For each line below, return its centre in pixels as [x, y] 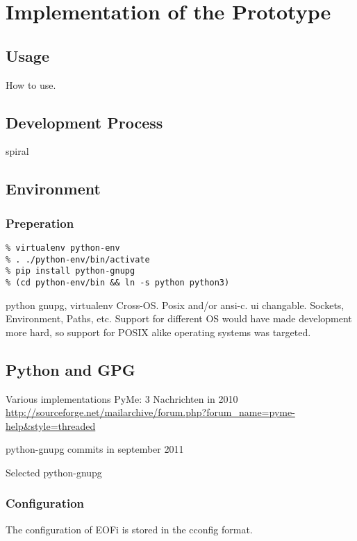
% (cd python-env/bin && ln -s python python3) [118, 282]
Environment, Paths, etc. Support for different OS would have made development [179, 318]
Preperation [40, 223]
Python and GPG [70, 369]
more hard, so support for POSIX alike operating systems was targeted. [158, 332]
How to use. [31, 84]
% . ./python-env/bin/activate [78, 259]
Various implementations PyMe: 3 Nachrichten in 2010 [122, 398]
